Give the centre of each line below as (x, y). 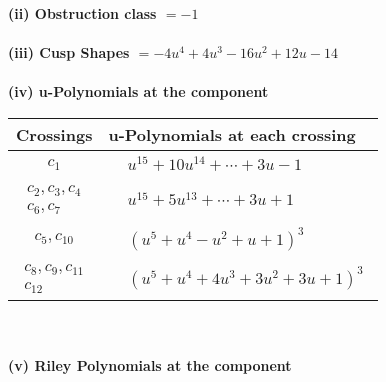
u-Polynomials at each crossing (232, 134)
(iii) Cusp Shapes (69, 52)
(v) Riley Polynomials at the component (150, 365)
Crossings (54, 134)
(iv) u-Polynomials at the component (138, 91)
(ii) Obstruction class (82, 13)
